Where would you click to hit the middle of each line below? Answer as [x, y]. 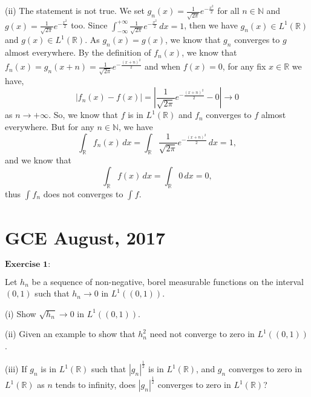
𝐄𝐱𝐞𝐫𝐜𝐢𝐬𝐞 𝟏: [28, 264]
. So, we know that [83, 115]
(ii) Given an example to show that [70, 334]
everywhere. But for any [50, 126]
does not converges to [83, 193]
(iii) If [16, 369]
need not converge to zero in [202, 334]
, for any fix [244, 66]
